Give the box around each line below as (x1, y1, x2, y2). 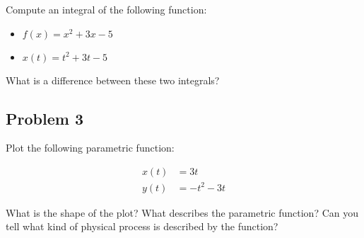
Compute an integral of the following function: (6, 2, 207, 16)
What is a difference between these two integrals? (6, 72, 220, 87)
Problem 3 (6, 107, 83, 129)
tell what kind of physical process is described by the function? (6, 219, 278, 234)
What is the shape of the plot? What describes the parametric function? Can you (6, 205, 358, 220)
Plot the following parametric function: (6, 140, 175, 155)
